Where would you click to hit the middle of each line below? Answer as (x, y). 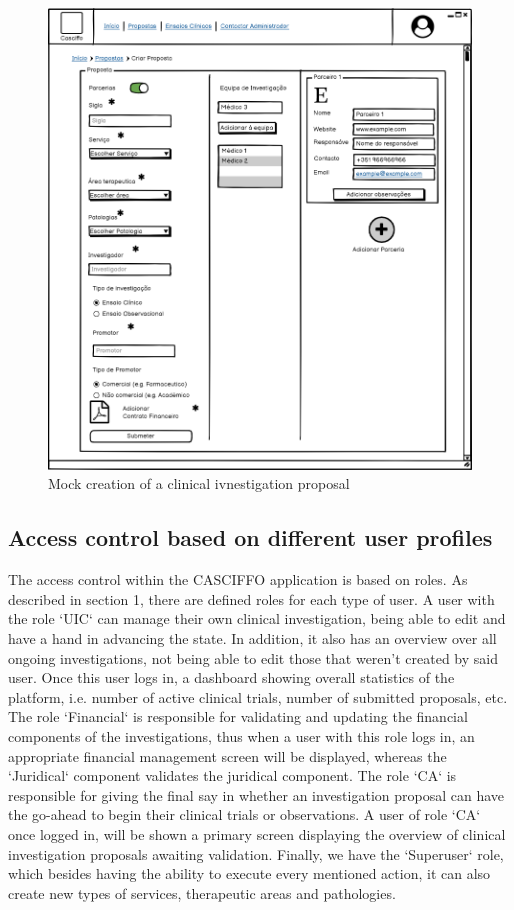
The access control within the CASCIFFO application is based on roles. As (238, 579)
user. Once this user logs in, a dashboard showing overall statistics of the (231, 677)
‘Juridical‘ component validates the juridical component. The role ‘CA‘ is (232, 775)
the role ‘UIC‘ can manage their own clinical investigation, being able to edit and (257, 618)
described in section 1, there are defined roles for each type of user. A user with (251, 598)
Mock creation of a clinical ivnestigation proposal (199, 483)
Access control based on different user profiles (250, 537)
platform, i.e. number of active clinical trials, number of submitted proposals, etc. (258, 696)
